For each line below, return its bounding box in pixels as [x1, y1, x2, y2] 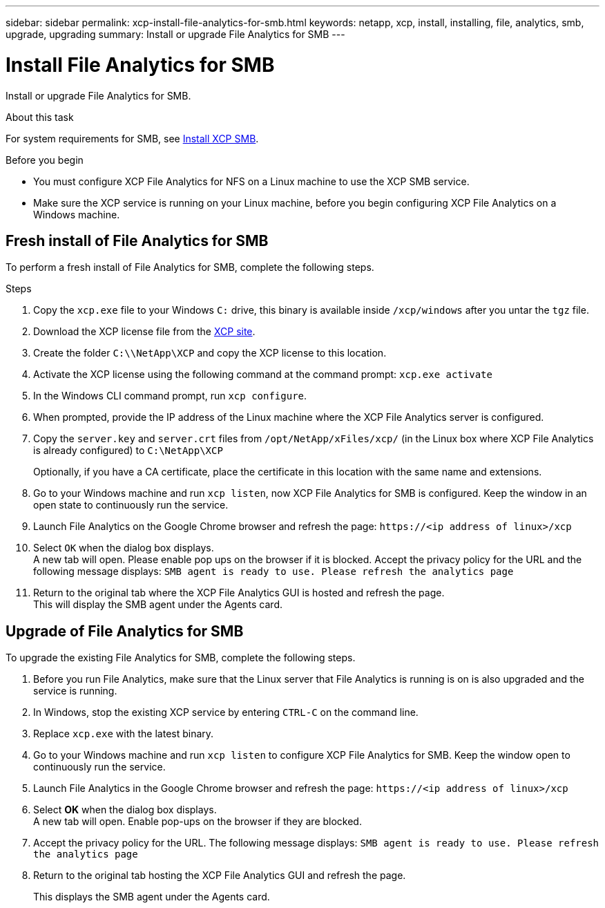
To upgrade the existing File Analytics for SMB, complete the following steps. [6, 652, 356, 664]
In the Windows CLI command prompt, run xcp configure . [33, 390, 307, 402]
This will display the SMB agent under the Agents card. [33, 598, 282, 611]
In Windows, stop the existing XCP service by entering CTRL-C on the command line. [33, 706, 419, 719]
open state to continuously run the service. [33, 499, 229, 511]
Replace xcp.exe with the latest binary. [33, 728, 214, 740]
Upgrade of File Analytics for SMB [6, 622, 244, 640]
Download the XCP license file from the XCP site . [33, 325, 256, 338]
